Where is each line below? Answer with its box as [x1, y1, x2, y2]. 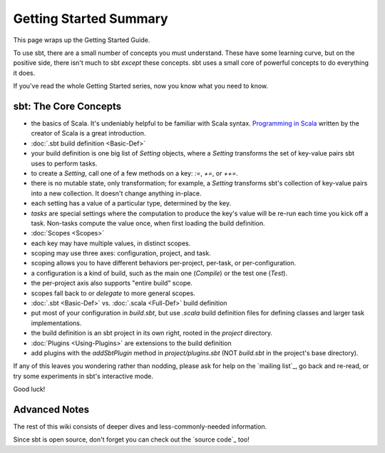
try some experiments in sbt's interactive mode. [13, 372, 153, 380]
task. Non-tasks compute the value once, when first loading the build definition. [31, 218, 265, 228]
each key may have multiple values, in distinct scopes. [31, 239, 191, 248]
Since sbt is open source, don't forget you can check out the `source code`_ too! [13, 435, 250, 444]
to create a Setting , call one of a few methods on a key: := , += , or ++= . [31, 168, 239, 178]
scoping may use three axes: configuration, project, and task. [31, 249, 212, 258]
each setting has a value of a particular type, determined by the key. [31, 199, 232, 208]
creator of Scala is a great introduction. [31, 129, 146, 138]
